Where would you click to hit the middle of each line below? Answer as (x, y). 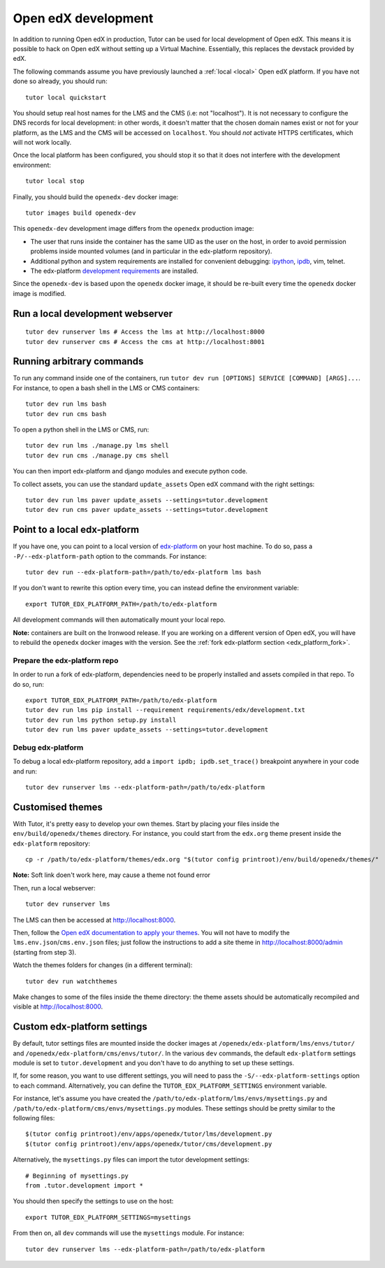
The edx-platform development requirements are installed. (114, 271)
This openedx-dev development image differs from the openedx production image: (133, 229)
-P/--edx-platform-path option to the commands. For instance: (110, 556)
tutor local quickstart (66, 97)
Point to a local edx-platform (76, 530)
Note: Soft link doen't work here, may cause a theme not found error (112, 875)
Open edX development (83, 18)
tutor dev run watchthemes (72, 981)
